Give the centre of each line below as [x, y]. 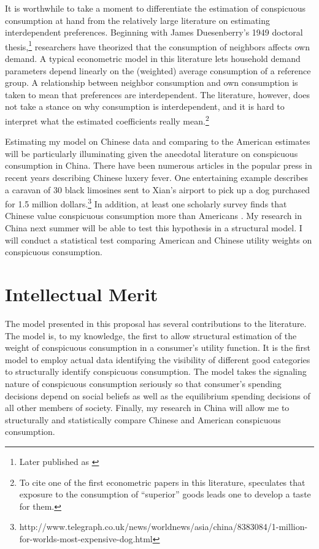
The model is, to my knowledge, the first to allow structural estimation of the [151, 335]
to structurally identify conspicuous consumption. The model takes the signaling [156, 371]
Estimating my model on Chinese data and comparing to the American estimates [158, 141]
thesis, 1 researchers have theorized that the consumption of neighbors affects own [157, 45]
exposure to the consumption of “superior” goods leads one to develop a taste [165, 494]
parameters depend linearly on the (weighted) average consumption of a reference [158, 70]
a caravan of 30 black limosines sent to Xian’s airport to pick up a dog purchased [158, 189]
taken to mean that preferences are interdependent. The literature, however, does [158, 94]
